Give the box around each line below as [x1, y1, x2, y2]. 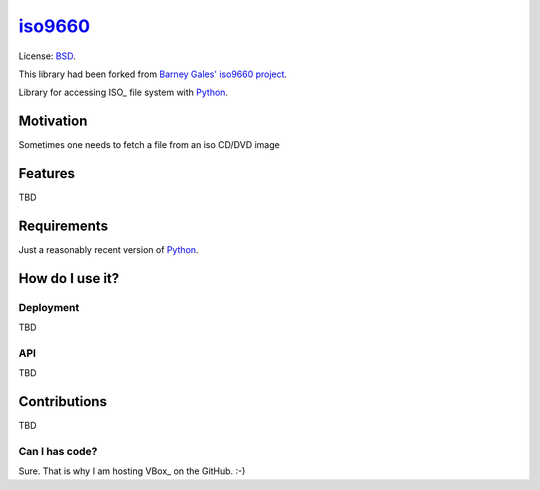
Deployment [18, 300, 80, 314]
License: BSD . [18, 50, 76, 62]
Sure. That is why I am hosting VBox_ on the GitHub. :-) [18, 465, 246, 477]
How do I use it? [18, 270, 120, 287]
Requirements [18, 217, 109, 234]
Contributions [18, 393, 107, 410]
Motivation [18, 113, 88, 130]
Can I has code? [18, 445, 98, 459]
